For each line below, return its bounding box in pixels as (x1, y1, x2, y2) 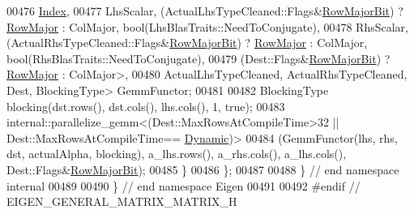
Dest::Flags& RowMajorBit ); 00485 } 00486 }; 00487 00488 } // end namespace (6, 160, 399, 178)
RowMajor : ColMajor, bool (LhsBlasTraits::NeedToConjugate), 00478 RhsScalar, (6, 18, 408, 35)
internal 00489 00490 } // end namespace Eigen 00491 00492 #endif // (6, 177, 361, 194)
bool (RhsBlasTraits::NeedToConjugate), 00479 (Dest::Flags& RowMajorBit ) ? (6, 49, 391, 66)
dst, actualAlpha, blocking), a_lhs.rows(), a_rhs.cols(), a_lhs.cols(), (6, 145, 347, 162)
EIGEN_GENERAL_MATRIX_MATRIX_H (6, 193, 237, 210)
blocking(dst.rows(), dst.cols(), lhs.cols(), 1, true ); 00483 (6, 97, 285, 114)
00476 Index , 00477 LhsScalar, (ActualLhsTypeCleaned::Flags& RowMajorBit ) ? (6, 2, 403, 19)
